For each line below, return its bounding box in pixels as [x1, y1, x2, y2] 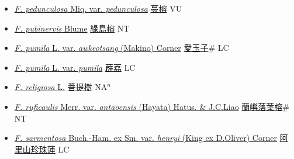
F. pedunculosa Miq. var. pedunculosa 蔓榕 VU [14, 2, 182, 14]
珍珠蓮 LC [30, 143, 70, 155]
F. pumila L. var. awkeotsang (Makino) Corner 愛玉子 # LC [14, 42, 229, 54]
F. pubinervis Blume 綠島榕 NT [14, 22, 130, 34]
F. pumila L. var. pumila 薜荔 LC [14, 61, 136, 73]
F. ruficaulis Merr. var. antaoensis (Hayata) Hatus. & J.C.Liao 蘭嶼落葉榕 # [14, 100, 289, 112]
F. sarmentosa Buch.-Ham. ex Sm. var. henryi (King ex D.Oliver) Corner [14, 132, 277, 144]
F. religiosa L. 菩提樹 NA [14, 81, 108, 93]
